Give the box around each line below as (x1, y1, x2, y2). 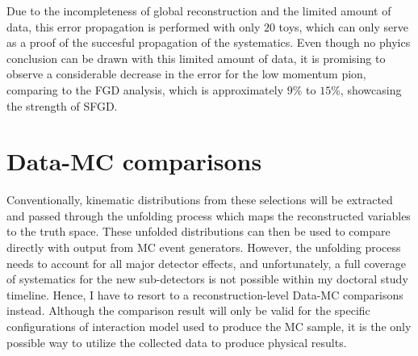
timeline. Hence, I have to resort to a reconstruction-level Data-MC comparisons (6, 286, 403, 303)
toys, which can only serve (278, 18, 408, 35)
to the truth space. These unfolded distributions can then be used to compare (6, 223, 391, 240)
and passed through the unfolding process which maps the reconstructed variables (6, 207, 411, 224)
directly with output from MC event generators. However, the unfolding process (6, 239, 401, 256)
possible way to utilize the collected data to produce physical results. (6, 333, 347, 350)
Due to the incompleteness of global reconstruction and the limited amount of (6, 2, 391, 19)
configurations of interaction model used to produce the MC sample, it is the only (6, 318, 412, 335)
